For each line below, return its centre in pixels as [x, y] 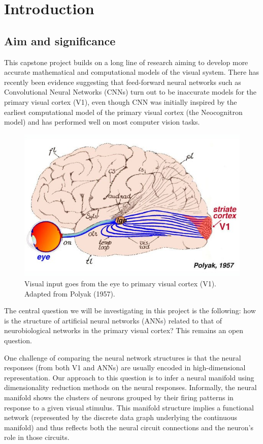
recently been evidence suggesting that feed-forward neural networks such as [123, 82]
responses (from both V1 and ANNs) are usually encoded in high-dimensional [125, 367]
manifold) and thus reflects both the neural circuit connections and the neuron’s [129, 427]
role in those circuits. [37, 437]
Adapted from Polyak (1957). [70, 293]
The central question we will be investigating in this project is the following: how [130, 310]
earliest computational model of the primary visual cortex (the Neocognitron [123, 112]
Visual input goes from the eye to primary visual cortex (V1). [120, 283]
